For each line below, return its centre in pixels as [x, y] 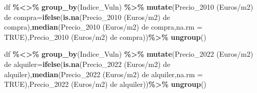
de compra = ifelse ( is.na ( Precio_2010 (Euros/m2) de [87, 17]
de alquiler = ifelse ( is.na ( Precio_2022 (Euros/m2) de [87, 64]
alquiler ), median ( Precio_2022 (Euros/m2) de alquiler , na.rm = [103, 74]
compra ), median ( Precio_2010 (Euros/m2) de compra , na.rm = [103, 27]
